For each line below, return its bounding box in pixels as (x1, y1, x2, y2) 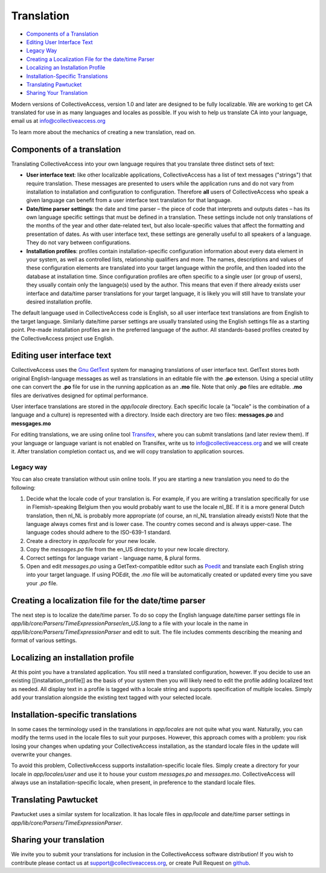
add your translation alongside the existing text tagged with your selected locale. (11, 693, 213, 701)
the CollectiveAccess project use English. (11, 334, 114, 342)
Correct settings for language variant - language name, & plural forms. (26, 554, 202, 562)
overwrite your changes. (11, 751, 72, 758)
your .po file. (26, 579, 58, 586)
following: (11, 484, 36, 491)
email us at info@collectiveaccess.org (11, 117, 106, 125)
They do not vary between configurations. (26, 239, 131, 246)
